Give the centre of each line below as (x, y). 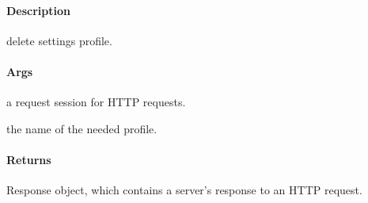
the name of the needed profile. (82, 128)
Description (39, 10)
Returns (29, 159)
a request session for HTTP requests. (96, 102)
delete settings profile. (59, 40)
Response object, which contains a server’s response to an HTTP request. (184, 190)
